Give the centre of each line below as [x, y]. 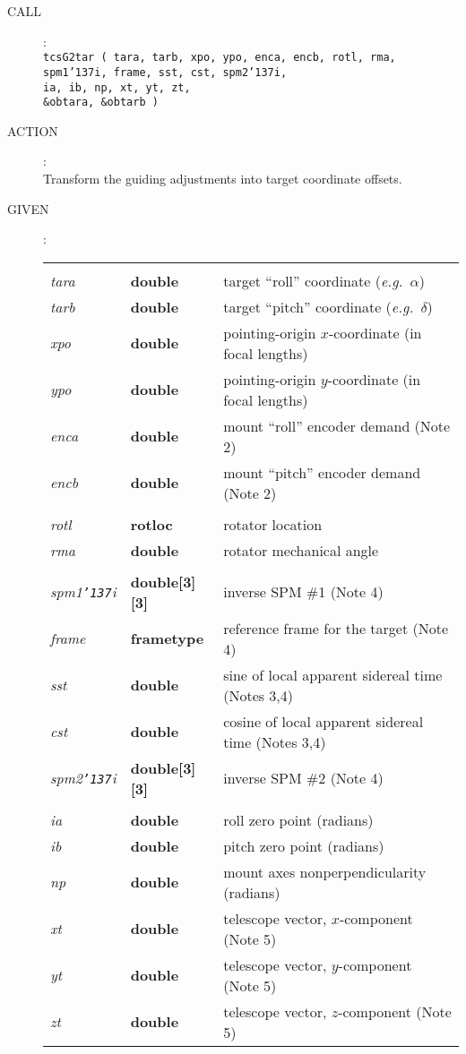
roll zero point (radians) [298, 819]
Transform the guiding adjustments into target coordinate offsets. [223, 178]
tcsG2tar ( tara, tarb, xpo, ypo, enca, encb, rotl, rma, [220, 58]
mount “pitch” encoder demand [322, 472]
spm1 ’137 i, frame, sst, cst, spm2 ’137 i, [165, 72]
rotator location [273, 524]
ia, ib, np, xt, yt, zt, [117, 87]
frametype [167, 638]
